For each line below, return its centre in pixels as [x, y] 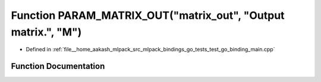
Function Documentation [58, 66]
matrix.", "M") [46, 32]
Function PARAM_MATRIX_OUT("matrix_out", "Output [148, 15]
